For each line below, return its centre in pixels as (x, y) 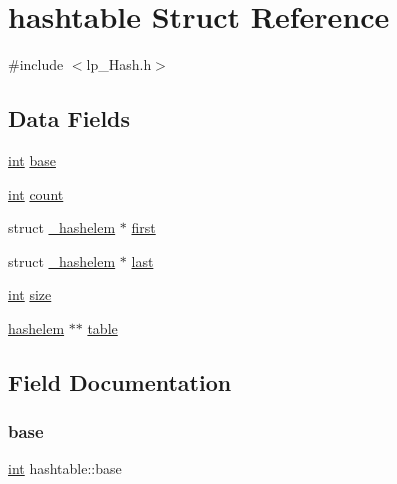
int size (30, 294)
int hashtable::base (65, 468)
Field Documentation (120, 381)
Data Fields (69, 118)
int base (32, 159)
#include (36, 64)
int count (36, 193)
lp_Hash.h (119, 64)
